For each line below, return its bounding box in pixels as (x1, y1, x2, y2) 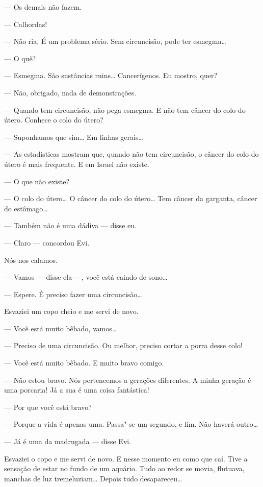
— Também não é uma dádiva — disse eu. (4, 220, 137, 231)
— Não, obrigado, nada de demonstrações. (4, 87, 137, 98)
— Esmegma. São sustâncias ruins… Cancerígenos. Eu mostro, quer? (4, 70, 217, 81)
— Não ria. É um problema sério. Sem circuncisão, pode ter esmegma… (4, 36, 226, 46)
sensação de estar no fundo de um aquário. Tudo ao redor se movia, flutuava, (4, 463, 245, 474)
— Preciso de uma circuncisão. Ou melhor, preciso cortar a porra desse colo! (4, 340, 243, 351)
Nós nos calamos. (4, 254, 58, 265)
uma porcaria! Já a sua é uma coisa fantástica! (4, 384, 149, 395)
